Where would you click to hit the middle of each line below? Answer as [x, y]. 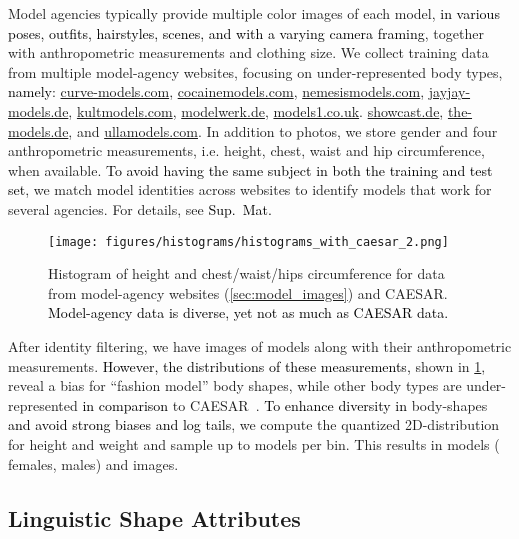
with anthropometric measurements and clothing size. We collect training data [248, 52]
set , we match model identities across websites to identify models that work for [250, 189]
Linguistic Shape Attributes [154, 517]
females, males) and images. [93, 463]
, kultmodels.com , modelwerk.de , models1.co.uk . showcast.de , [256, 110]
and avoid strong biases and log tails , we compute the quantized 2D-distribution [254, 424]
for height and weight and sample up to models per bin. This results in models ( [254, 443]
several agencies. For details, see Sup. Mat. [140, 208]
